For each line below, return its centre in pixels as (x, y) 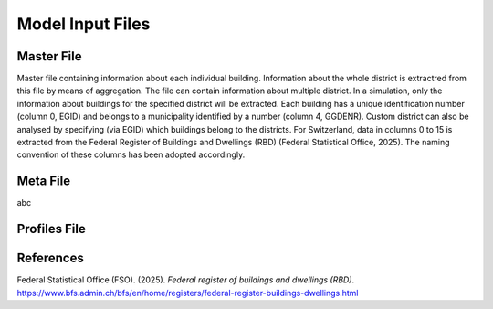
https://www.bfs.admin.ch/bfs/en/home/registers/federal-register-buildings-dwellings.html (188, 293)
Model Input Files (84, 24)
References (50, 258)
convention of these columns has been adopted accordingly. (131, 154)
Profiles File (51, 229)
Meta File (44, 181)
